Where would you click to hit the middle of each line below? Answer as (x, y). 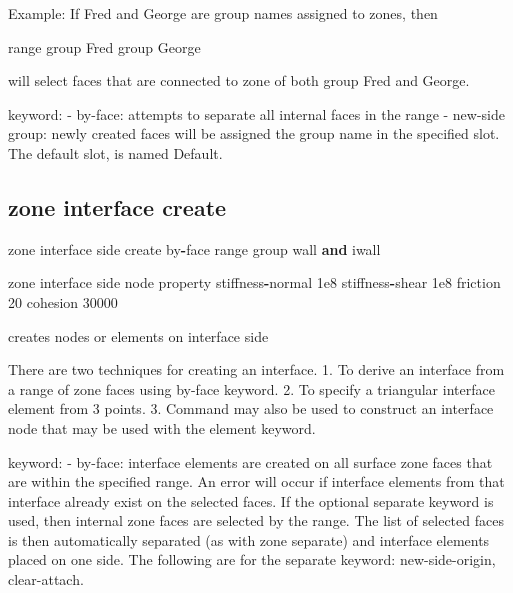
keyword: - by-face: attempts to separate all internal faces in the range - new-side (257, 113)
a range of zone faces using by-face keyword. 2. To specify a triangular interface (251, 388)
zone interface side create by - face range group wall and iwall (194, 248)
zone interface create (117, 206)
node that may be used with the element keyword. (162, 427)
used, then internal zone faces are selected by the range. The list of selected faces (256, 520)
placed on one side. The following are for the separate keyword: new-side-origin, (252, 559)
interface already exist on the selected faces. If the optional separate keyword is (251, 500)
